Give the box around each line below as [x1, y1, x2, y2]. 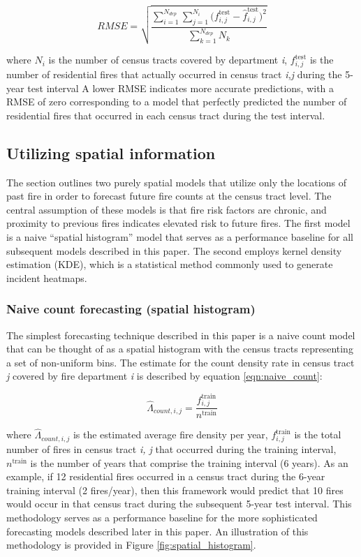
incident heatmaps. [6, 270, 87, 285]
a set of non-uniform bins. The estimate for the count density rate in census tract [6, 355, 355, 369]
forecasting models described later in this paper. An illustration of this [6, 523, 309, 538]
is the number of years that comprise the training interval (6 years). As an [30, 455, 348, 470]
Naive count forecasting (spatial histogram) [6, 300, 256, 318]
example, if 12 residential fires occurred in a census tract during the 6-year [6, 469, 325, 484]
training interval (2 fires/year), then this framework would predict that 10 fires [6, 482, 344, 497]
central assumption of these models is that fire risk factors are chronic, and [6, 202, 327, 216]
